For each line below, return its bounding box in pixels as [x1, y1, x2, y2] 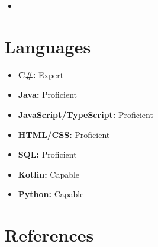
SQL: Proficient [18, 148, 77, 161]
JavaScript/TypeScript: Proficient [18, 108, 153, 120]
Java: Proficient [18, 88, 78, 101]
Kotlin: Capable [18, 168, 80, 180]
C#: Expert [18, 68, 64, 81]
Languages [4, 34, 91, 58]
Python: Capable [18, 188, 84, 200]
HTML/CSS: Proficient [18, 128, 110, 140]
